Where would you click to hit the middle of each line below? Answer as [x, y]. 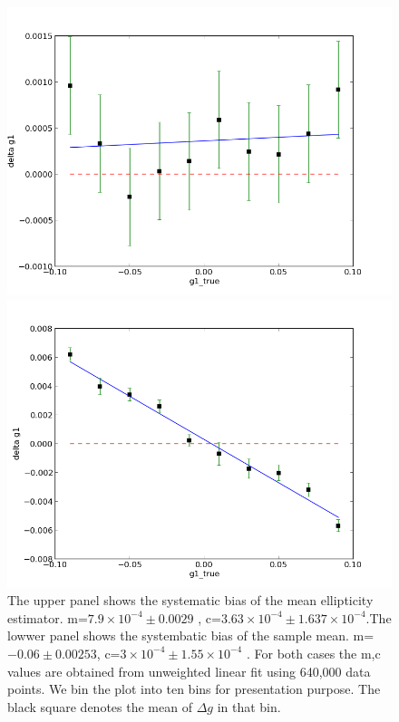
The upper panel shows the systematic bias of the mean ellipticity [190, 600]
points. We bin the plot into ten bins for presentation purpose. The [194, 689]
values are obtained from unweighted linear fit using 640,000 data [189, 671]
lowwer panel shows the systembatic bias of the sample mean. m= [191, 635]
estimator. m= [48, 617]
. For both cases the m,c [313, 653]
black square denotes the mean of [100, 706]
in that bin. [249, 706]
